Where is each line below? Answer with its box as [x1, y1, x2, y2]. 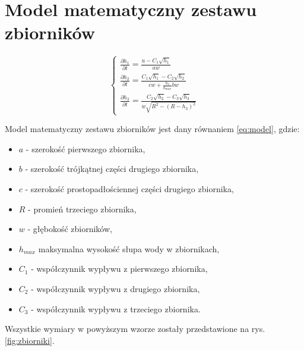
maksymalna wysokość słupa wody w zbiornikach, [38, 242, 220, 255]
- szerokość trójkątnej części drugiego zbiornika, [25, 162, 199, 175]
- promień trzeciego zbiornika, [28, 202, 137, 215]
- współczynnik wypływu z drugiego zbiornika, [31, 282, 200, 294]
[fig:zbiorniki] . [5, 334, 55, 346]
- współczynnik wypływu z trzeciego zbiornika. [31, 302, 201, 315]
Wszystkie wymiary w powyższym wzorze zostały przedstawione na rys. [5, 322, 265, 335]
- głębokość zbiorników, [27, 222, 112, 235]
